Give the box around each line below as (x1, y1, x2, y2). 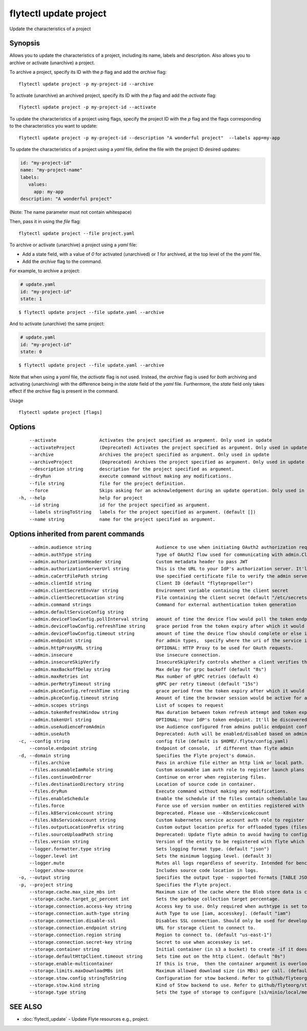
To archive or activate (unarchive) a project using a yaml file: (9, 242, 138, 248)
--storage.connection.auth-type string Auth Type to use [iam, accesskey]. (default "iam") (29, 910, 291, 917)
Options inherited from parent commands (9, 529, 145, 538)
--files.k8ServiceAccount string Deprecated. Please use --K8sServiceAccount (29, 810, 270, 816)
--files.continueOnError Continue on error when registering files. (29, 774, 267, 780)
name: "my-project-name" (20, 167, 83, 173)
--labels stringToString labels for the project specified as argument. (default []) (29, 509, 256, 515)
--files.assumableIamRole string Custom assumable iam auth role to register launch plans (29, 767, 304, 773)
